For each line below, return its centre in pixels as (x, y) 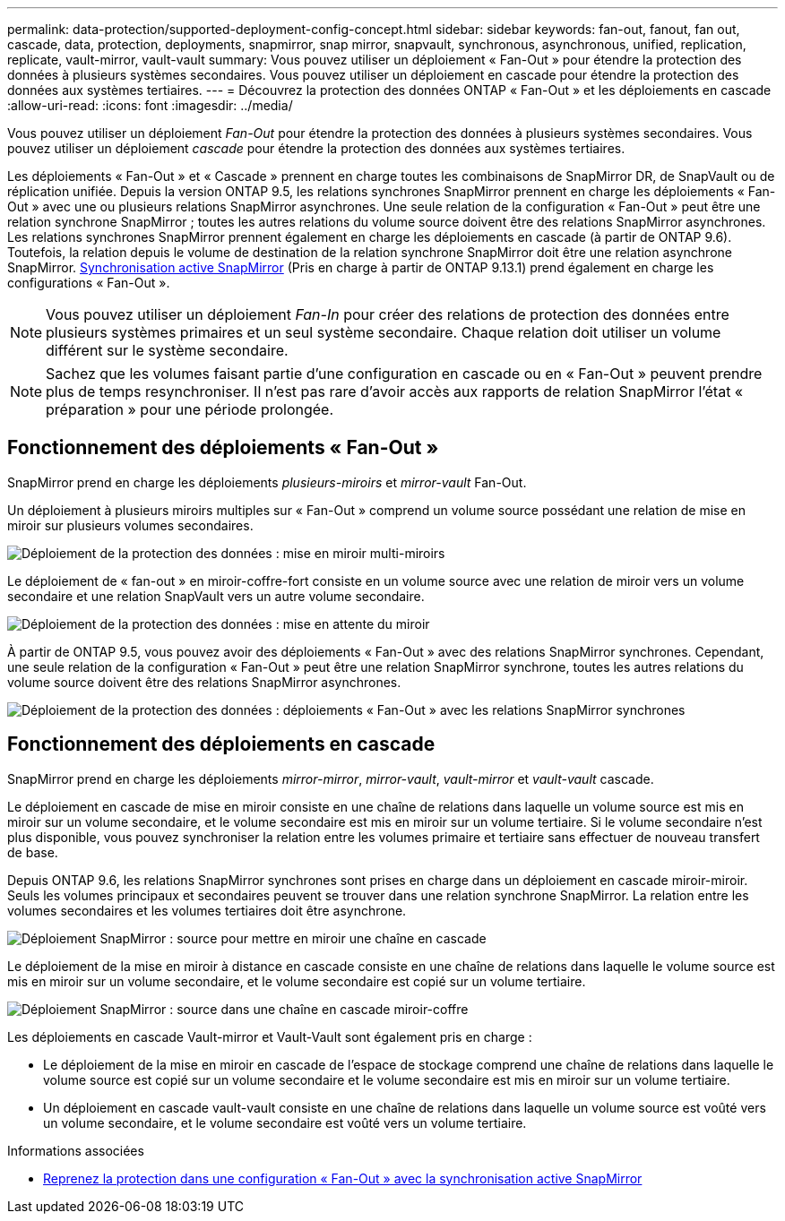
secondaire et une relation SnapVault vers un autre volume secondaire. (216, 596)
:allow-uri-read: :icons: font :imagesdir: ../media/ (150, 105)
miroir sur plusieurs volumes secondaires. (130, 525)
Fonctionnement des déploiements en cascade (221, 744)
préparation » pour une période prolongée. (190, 409)
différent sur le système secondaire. (167, 350)
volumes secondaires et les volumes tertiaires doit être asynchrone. (207, 910)
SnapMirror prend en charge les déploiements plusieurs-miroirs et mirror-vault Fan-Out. (267, 482)
